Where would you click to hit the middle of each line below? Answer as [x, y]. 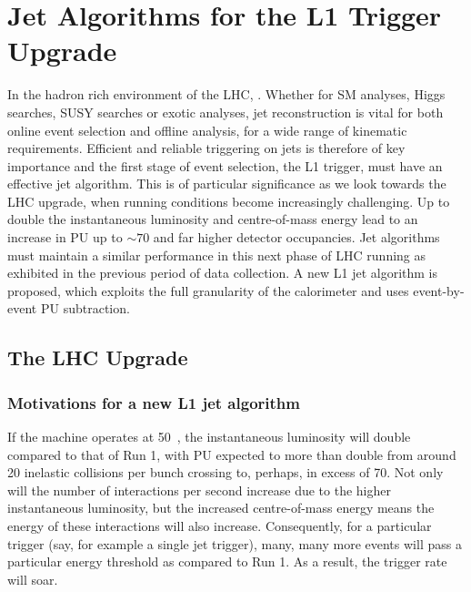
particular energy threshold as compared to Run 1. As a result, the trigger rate [227, 561]
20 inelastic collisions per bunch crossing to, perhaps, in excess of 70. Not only [225, 472]
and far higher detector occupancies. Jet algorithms [296, 237]
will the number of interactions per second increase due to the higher [199, 490]
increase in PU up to [65, 237]
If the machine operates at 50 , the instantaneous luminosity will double [209, 437]
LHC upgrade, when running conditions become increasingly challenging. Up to [229, 201]
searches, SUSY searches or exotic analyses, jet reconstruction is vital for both [225, 112]
